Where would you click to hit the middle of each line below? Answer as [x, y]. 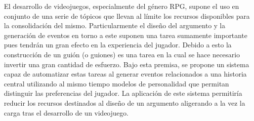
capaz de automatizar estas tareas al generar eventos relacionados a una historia [126, 74]
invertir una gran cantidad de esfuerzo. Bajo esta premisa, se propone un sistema [127, 64]
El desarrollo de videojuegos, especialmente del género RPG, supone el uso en [122, 6]
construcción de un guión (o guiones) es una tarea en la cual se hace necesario [122, 54]
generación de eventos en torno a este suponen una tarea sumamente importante [126, 35]
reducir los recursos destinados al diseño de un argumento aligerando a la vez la [125, 102]
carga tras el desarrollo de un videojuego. [66, 112]
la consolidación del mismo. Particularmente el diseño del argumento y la [115, 25]
